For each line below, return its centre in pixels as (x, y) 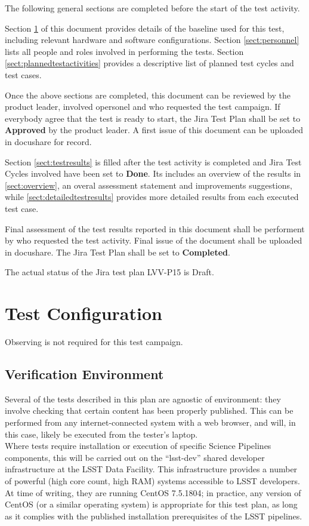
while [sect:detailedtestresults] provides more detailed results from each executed (152, 197)
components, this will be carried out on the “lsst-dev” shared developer (135, 457)
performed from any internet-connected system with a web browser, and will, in (150, 422)
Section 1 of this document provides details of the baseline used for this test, (145, 28)
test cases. (23, 74)
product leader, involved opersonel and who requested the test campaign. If (143, 107)
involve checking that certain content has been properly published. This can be (149, 410)
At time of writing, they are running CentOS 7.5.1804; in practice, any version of (153, 492)
